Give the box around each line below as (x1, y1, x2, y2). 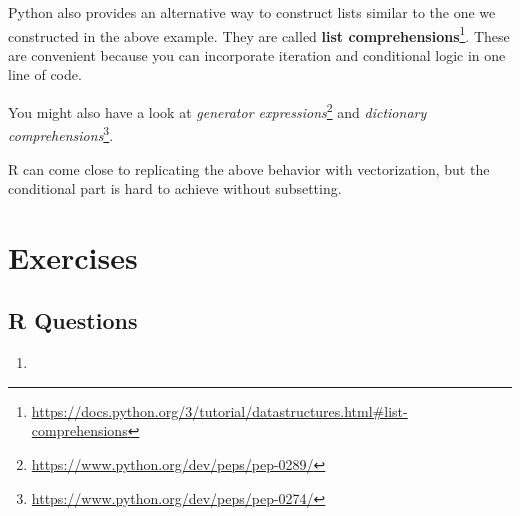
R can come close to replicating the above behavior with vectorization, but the (8, 158, 490, 179)
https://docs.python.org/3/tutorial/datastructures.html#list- (31, 400, 408, 421)
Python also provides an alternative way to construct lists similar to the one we (8, 2, 496, 22)
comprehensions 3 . (8, 122, 114, 145)
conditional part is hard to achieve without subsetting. (8, 178, 342, 199)
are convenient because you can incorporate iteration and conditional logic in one (8, 44, 506, 65)
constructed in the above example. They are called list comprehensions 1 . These (8, 22, 510, 46)
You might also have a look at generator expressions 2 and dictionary (8, 99, 427, 122)
